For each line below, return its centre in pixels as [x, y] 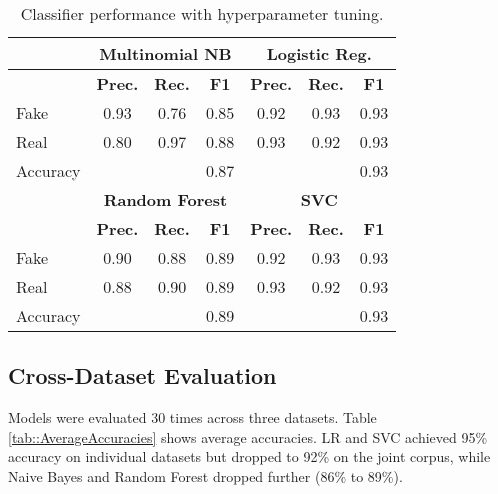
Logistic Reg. [319, 53]
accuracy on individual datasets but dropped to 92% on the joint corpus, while [249, 456]
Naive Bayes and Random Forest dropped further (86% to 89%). [205, 475]
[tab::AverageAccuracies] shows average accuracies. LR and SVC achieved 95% [248, 436]
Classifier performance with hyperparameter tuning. [202, 13]
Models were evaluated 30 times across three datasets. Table [192, 417]
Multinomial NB [165, 53]
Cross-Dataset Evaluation [142, 375]
